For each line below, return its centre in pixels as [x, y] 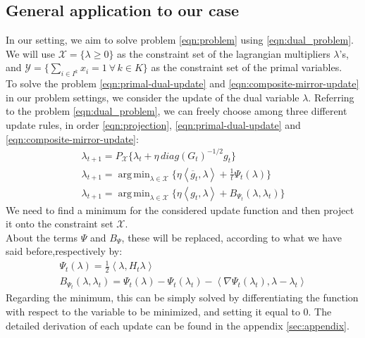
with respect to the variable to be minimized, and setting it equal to [153, 312]
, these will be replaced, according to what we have [231, 237]
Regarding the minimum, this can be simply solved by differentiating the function [182, 298]
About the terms [42, 237]
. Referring [331, 97]
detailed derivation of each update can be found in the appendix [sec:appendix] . [178, 325]
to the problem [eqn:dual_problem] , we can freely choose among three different [177, 111]
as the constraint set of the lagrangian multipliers [224, 53]
